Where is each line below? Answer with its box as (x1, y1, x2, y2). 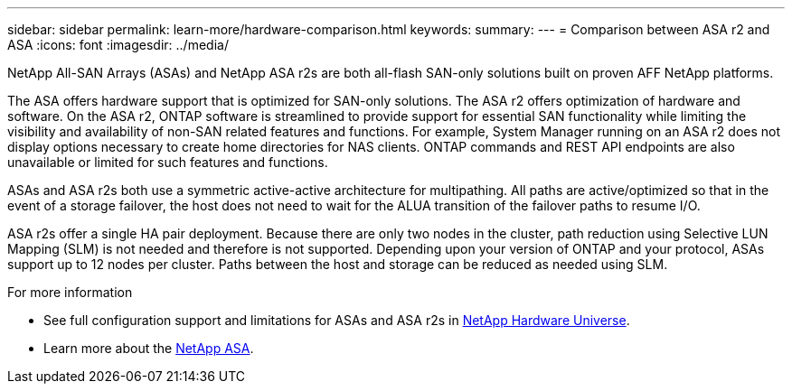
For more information (7, 284, 133, 300)
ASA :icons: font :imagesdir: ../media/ (7, 37, 229, 52)
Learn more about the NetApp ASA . (43, 340, 254, 356)
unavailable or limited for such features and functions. (7, 154, 328, 170)
